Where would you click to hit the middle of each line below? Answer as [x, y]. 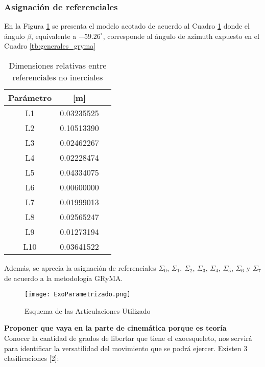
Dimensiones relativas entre [58, 65]
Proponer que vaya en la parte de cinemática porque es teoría [115, 328]
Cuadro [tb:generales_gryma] [50, 46]
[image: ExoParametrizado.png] [78, 295]
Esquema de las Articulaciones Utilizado [88, 310]
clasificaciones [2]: [32, 358]
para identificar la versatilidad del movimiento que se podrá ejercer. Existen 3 [126, 348]
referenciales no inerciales [58, 77]
